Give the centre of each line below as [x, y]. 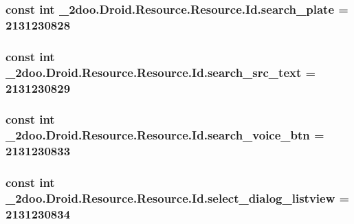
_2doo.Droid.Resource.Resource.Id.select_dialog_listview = [178, 198]
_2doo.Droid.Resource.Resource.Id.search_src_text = [161, 72]
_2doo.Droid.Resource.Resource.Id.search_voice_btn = [165, 135]
